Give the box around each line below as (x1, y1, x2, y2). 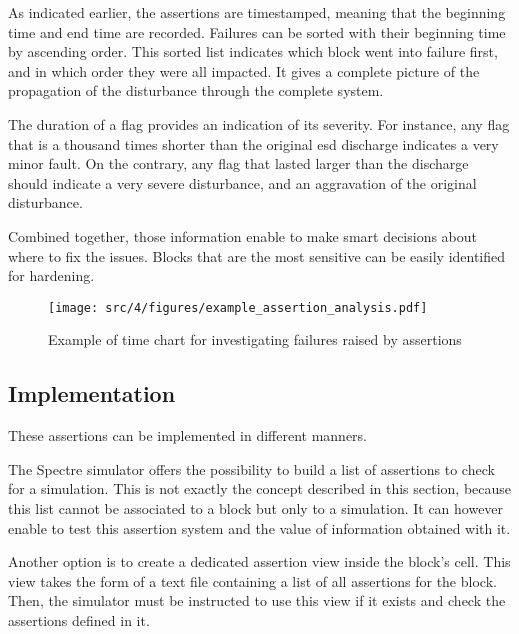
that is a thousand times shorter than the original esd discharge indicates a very (8, 133, 499, 154)
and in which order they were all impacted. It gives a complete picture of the (8, 60, 480, 81)
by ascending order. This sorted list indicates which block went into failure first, (8, 41, 498, 62)
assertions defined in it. (8, 609, 150, 630)
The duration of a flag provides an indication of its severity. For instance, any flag (8, 113, 510, 134)
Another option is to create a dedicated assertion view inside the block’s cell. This (8, 551, 511, 572)
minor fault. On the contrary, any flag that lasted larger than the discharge (8, 153, 469, 174)
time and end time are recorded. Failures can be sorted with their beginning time (8, 21, 506, 42)
